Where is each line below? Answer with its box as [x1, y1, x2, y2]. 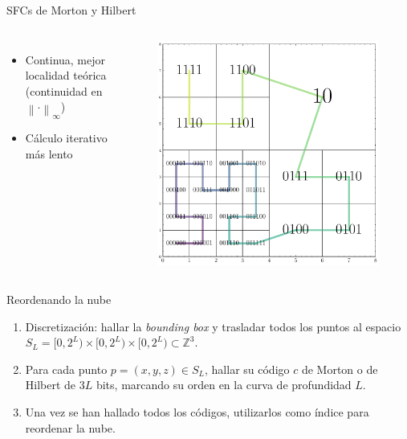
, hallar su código [205, 360, 290, 377]
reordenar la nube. [25, 419, 116, 436]
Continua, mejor [25, 51, 106, 68]
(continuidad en [25, 82, 103, 99]
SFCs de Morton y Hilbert [6, 2, 136, 18]
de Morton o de [301, 360, 378, 377]
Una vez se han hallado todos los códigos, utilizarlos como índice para [25, 404, 369, 421]
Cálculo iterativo [25, 129, 108, 146]
